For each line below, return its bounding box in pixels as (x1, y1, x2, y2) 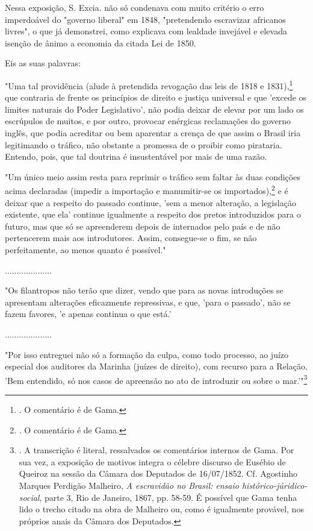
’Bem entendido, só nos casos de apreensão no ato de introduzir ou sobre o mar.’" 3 (5, 372, 308, 386)
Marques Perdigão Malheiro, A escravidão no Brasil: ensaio (19, 479, 239, 491)
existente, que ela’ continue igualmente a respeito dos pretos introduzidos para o (5, 208, 301, 221)
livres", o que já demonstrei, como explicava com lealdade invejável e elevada (5, 25, 287, 37)
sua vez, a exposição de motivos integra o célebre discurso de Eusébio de (19, 455, 286, 468)
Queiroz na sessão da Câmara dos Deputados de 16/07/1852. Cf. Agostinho (19, 467, 298, 480)
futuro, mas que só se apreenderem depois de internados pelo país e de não (5, 219, 280, 232)
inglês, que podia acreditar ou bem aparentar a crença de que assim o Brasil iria (5, 127, 301, 139)
